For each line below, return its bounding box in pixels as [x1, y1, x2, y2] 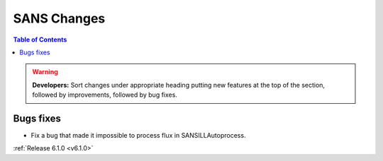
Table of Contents [13, 35, 67, 44]
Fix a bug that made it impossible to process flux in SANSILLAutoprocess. [30, 131, 246, 140]
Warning [32, 68, 58, 76]
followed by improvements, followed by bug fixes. [32, 90, 177, 99]
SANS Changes [13, 11, 106, 26]
